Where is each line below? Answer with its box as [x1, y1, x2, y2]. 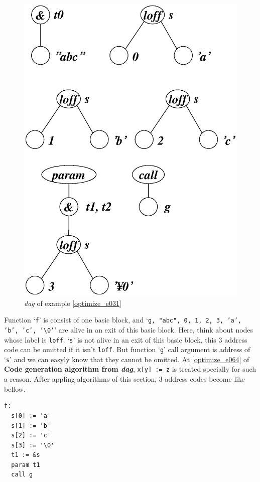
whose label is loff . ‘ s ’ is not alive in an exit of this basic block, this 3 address [4, 334, 247, 345]
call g [11, 471, 33, 478]
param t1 [11, 461, 40, 468]
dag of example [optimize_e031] [24, 297, 121, 308]
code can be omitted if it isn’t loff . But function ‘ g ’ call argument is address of [4, 344, 250, 355]
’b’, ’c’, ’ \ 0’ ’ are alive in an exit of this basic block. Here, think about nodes [4, 324, 253, 335]
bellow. [4, 383, 26, 394]
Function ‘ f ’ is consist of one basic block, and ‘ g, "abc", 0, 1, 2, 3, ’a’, [4, 314, 242, 325]
